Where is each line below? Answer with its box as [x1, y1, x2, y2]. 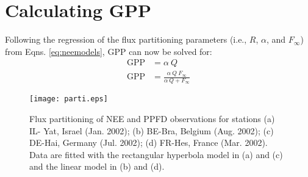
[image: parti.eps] [29, 95, 108, 104]
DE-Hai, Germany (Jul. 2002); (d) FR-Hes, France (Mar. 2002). [29, 136, 268, 149]
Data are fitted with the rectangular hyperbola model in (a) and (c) [29, 148, 283, 161]
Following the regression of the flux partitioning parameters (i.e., [5, 33, 247, 46]
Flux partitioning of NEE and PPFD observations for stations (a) [29, 112, 275, 125]
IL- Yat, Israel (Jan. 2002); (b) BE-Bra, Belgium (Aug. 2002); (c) [29, 124, 274, 137]
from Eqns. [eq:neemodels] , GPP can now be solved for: [5, 45, 212, 57]
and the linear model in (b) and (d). [29, 160, 165, 173]
